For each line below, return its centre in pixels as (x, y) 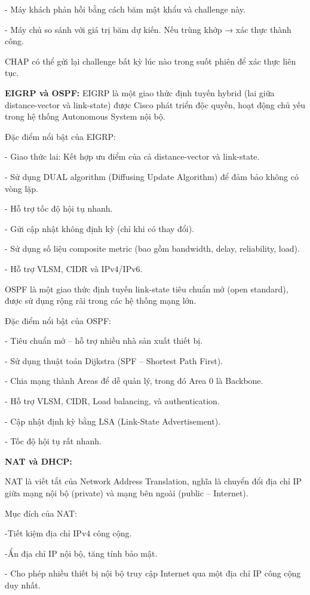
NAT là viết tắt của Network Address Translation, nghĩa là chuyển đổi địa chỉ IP (154, 481)
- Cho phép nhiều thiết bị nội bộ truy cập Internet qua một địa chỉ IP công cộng (153, 573)
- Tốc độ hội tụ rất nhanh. (53, 441)
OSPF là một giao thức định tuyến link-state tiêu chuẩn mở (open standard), (147, 289)
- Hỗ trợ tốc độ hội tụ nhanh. (59, 208)
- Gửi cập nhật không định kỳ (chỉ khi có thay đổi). (100, 228)
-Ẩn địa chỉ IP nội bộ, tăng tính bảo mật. (81, 553)
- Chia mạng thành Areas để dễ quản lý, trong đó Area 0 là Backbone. (134, 381)
